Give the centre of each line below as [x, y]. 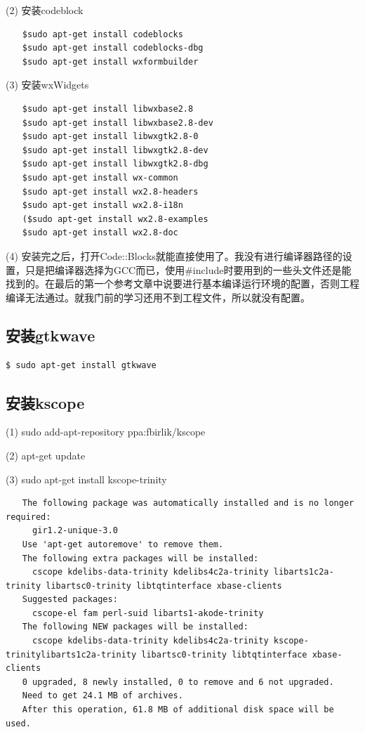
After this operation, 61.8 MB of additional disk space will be [178, 710]
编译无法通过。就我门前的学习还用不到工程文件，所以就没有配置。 [158, 297]
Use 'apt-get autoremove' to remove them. [123, 544]
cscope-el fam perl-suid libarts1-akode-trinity [148, 613]
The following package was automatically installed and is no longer [188, 503]
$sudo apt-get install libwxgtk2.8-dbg [115, 164]
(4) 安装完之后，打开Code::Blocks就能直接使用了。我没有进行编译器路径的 [174, 255]
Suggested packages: [70, 600]
